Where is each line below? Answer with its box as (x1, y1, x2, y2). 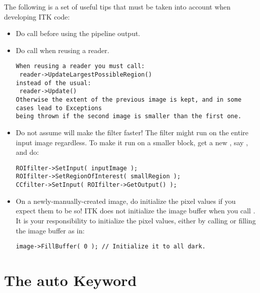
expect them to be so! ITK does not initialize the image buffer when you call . (15, 205, 255, 216)
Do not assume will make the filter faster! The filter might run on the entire (15, 127, 248, 137)
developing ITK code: (4, 11, 70, 22)
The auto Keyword (4, 269, 137, 290)
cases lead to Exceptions (15, 104, 102, 112)
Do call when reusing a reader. (15, 45, 109, 55)
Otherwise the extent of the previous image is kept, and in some (15, 96, 241, 103)
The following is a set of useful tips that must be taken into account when (4, 2, 231, 12)
